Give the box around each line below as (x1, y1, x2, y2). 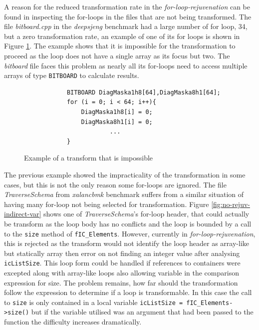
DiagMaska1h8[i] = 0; (81, 108, 153, 115)
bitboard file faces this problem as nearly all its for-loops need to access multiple (4, 60, 248, 70)
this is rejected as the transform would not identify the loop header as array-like (4, 238, 250, 248)
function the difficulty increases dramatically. (4, 316, 142, 327)
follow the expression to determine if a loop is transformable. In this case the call (4, 287, 252, 297)
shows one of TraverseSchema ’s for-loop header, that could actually (43, 208, 250, 219)
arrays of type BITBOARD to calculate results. (4, 70, 139, 80)
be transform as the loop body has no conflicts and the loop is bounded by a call (4, 218, 252, 228)
